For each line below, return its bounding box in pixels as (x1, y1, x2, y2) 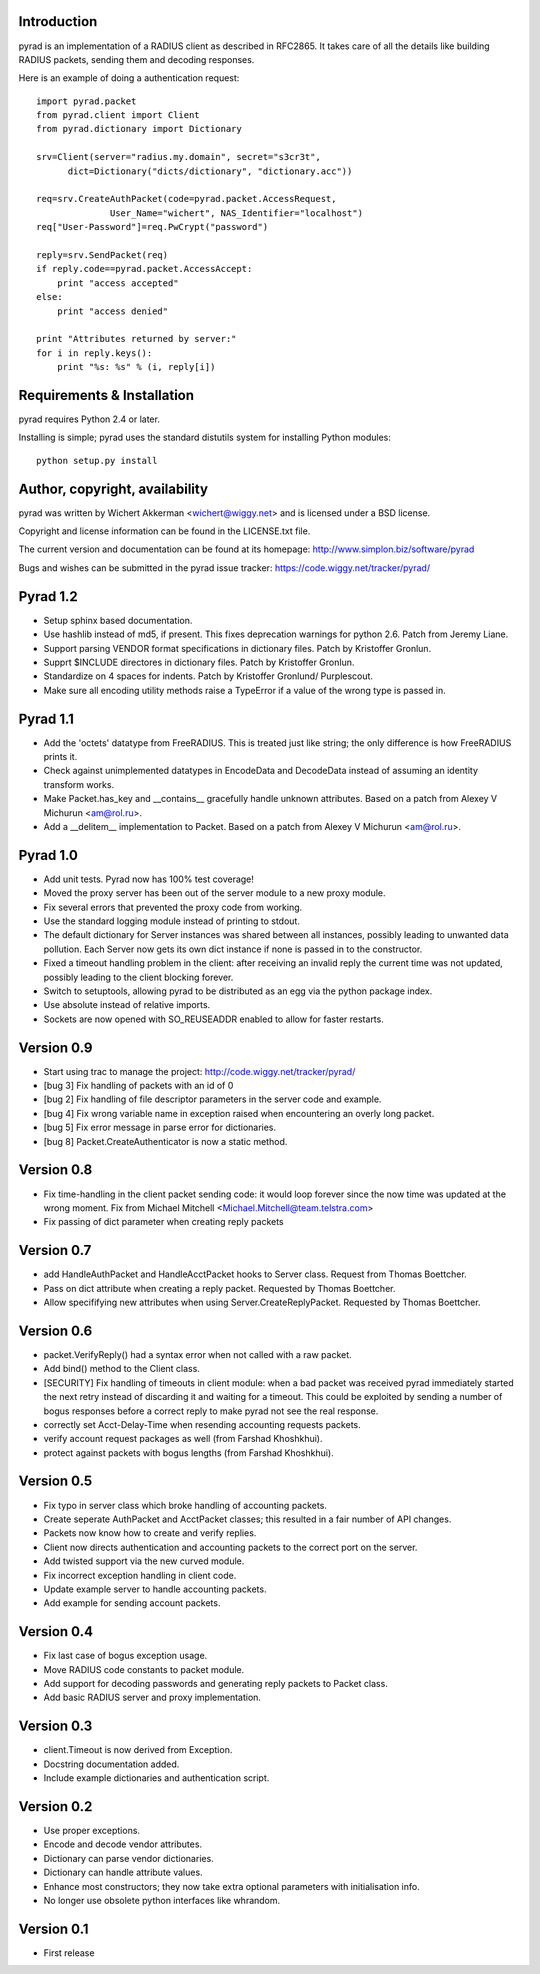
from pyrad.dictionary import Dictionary (36, 123, 242, 135)
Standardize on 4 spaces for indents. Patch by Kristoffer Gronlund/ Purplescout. (43, 670, 374, 682)
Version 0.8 (18, 1161, 93, 1179)
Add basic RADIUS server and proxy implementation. (43, 1691, 262, 1704)
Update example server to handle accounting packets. (43, 1583, 267, 1595)
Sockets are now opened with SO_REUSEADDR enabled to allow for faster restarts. (43, 1013, 384, 1025)
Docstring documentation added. (43, 1758, 180, 1770)
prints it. (43, 751, 78, 763)
